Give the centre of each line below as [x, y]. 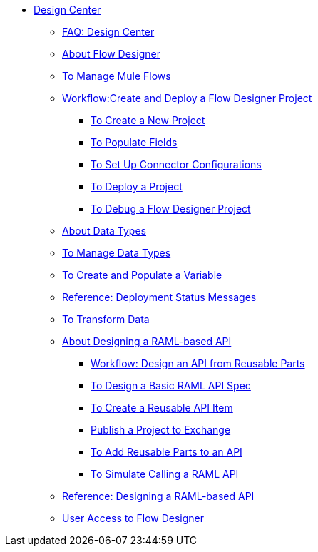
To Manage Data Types [117, 253]
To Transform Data [106, 319]
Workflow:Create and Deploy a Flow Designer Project [187, 98]
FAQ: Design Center [108, 32]
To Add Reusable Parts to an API [166, 452]
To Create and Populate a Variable [142, 275]
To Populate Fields [134, 142]
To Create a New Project [148, 120]
